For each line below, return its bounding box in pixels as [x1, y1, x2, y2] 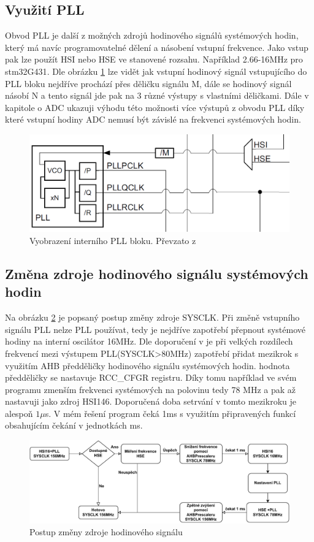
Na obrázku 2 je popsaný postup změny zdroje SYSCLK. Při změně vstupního [5, 311, 300, 324]
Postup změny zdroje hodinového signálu [29, 525, 183, 538]
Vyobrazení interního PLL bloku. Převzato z [29, 234, 196, 246]
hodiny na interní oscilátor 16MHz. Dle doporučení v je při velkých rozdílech [5, 335, 293, 348]
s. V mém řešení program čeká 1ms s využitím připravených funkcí [45, 406, 296, 419]
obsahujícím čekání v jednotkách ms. [5, 419, 143, 432]
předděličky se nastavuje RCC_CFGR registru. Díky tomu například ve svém [5, 371, 297, 384]
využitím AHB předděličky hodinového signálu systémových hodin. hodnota [5, 359, 290, 372]
